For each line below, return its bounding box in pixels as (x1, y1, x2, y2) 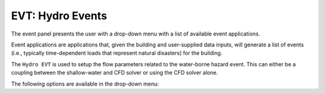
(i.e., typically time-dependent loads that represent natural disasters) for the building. (11, 49, 223, 57)
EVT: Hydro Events (11, 9, 108, 22)
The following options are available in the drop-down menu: (11, 80, 159, 87)
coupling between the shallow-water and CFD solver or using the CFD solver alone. (11, 69, 218, 77)
